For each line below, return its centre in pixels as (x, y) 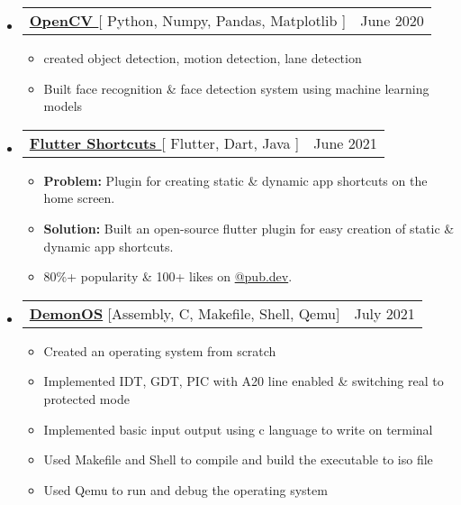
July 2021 (384, 313)
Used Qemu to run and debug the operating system (185, 489)
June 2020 (392, 20)
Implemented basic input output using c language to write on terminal (238, 429)
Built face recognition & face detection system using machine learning (236, 88)
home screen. (79, 198)
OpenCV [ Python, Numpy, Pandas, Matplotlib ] (188, 20)
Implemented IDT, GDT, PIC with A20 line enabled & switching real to (244, 381)
